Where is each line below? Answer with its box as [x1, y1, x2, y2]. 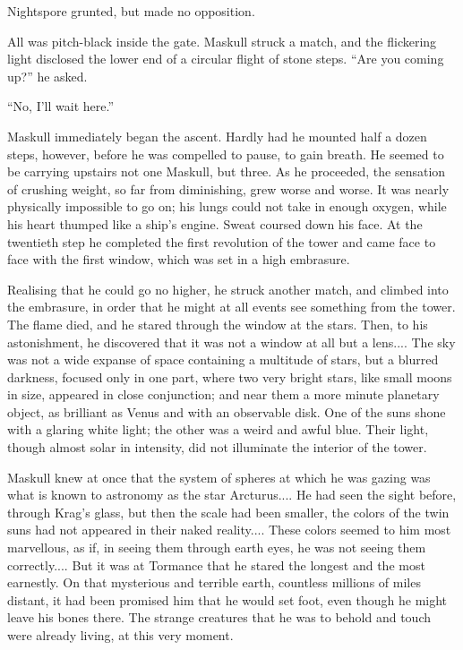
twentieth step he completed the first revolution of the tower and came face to [7, 232, 436, 251]
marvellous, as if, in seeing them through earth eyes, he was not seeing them [7, 538, 426, 557]
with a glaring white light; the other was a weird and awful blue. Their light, [7, 420, 429, 439]
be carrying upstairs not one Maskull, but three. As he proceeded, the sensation [7, 162, 446, 181]
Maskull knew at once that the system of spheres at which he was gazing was [7, 467, 431, 486]
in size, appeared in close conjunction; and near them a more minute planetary [7, 385, 440, 404]
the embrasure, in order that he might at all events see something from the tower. [7, 297, 456, 316]
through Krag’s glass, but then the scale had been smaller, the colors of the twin [7, 502, 450, 521]
